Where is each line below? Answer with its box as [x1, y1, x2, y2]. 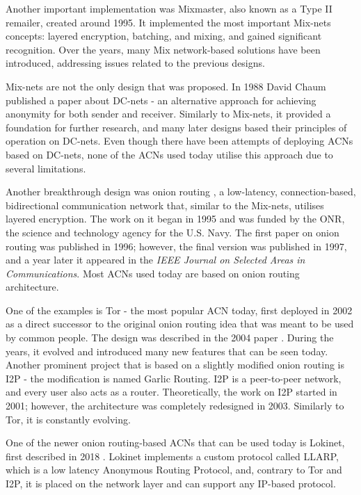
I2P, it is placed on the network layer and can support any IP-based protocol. [6, 476, 336, 490]
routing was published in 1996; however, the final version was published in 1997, [6, 238, 347, 253]
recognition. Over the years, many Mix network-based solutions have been [6, 42, 321, 56]
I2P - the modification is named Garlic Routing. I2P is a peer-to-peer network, [6, 371, 342, 385]
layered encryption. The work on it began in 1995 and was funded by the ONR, [6, 211, 345, 226]
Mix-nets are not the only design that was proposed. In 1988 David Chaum [6, 79, 326, 93]
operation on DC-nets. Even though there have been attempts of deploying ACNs [6, 133, 353, 148]
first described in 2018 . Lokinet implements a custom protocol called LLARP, [6, 448, 339, 463]
